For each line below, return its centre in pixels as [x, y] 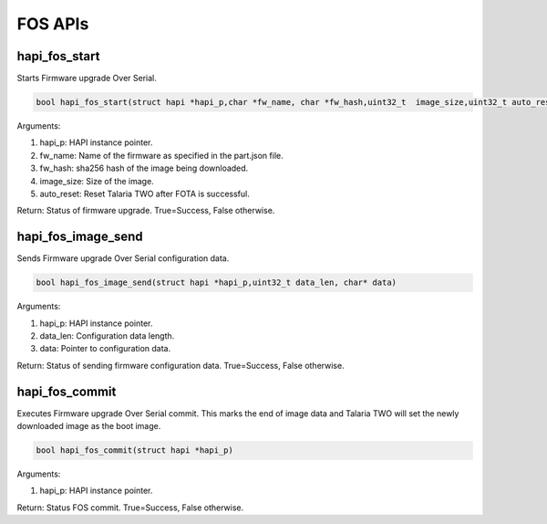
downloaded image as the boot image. [89, 426]
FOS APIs [53, 24]
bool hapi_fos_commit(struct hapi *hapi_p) [135, 451]
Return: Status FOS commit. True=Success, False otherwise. [130, 508]
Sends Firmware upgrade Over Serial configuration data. [123, 258]
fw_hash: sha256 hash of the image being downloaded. [144, 168]
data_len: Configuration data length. [107, 336]
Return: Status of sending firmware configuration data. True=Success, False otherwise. [181, 365]
